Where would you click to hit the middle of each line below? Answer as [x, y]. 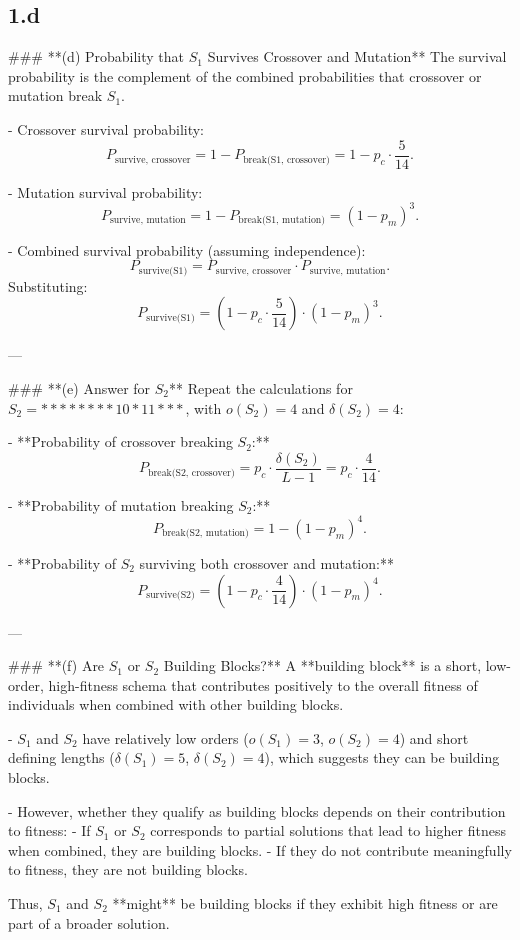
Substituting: [48, 285]
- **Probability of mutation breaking [121, 504]
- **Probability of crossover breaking [120, 441]
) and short [434, 737]
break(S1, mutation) [282, 220]
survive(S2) [170, 594]
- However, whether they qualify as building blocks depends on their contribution [257, 810]
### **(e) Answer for [79, 387]
